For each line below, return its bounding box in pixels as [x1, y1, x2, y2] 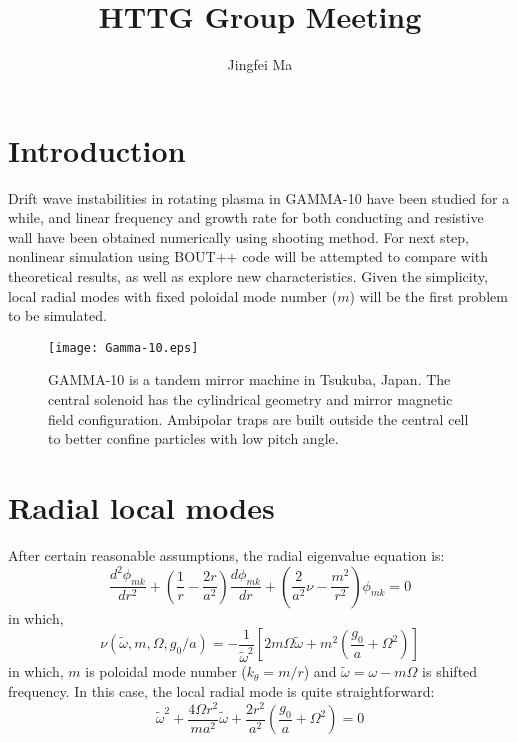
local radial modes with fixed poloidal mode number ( [8, 285, 338, 306]
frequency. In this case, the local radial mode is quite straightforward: [8, 680, 435, 701]
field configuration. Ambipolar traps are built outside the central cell [48, 408, 469, 429]
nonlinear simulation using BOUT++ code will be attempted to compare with [8, 246, 488, 267]
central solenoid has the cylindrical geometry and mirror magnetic [48, 389, 453, 410]
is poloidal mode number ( [85, 661, 247, 682]
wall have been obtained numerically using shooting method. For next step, [8, 226, 469, 247]
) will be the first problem [349, 285, 508, 306]
